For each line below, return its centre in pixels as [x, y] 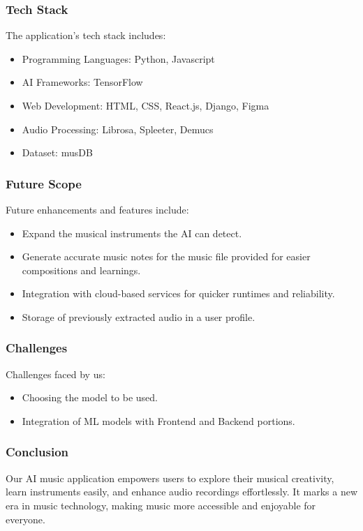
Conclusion [37, 452]
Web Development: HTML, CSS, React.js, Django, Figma [146, 105]
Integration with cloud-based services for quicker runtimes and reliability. [178, 293]
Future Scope [44, 183]
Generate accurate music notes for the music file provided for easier [166, 256]
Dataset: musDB [57, 152]
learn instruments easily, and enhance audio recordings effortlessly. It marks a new [181, 492]
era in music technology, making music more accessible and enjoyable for [161, 505]
